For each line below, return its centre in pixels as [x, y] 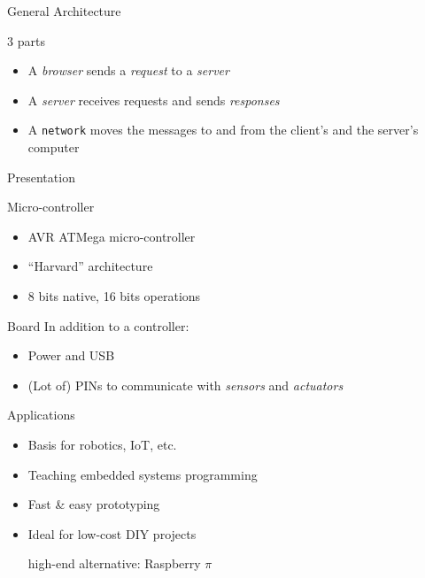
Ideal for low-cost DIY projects [112, 533]
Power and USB [71, 355]
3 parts [26, 40]
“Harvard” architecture [90, 266]
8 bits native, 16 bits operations [114, 296]
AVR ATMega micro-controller [112, 236]
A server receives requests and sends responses [154, 100]
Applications [41, 415]
